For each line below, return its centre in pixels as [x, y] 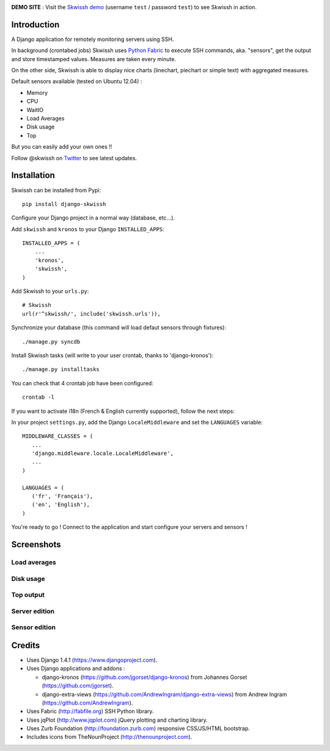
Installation [33, 175]
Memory [37, 92]
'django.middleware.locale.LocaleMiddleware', [103, 453]
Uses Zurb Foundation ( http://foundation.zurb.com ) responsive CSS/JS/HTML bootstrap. [138, 728]
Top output [28, 595]
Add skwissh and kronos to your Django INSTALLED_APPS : [88, 229]
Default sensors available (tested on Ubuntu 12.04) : [77, 81]
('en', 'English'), [61, 505]
